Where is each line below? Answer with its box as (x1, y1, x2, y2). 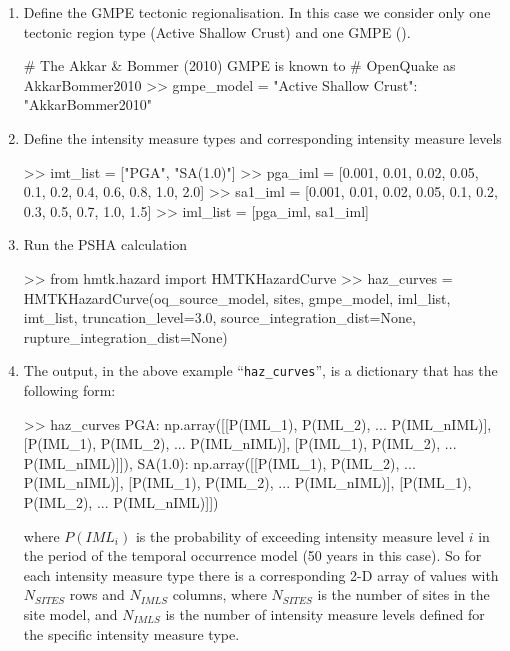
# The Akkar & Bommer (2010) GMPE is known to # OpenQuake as (23, 55, 456, 76)
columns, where (172, 584, 267, 605)
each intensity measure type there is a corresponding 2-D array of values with (23, 564, 499, 585)
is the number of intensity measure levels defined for (165, 603, 485, 624)
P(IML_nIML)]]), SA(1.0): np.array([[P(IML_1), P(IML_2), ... (23, 452, 416, 473)
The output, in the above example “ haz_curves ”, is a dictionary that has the (23, 360, 498, 381)
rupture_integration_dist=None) (23, 326, 228, 347)
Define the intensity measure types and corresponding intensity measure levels (23, 127, 502, 148)
